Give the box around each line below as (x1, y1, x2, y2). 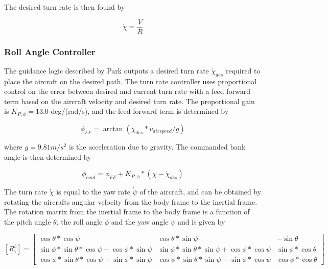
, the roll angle (56, 216, 103, 227)
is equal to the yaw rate (56, 186, 130, 197)
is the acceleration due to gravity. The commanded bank (68, 141, 246, 152)
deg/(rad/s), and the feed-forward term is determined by (51, 106, 229, 116)
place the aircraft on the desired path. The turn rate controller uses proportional (4, 76, 257, 86)
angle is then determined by (4, 151, 91, 162)
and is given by (177, 216, 225, 227)
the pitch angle (4, 216, 51, 227)
